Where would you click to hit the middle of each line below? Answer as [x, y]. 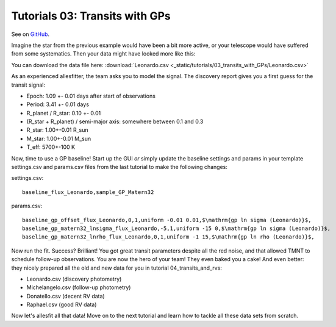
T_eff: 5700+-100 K [51, 147]
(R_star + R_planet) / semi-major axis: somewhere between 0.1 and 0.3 [115, 121]
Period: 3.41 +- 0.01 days [58, 104]
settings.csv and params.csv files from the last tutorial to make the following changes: [120, 167]
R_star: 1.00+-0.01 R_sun [57, 130]
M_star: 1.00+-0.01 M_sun [59, 138]
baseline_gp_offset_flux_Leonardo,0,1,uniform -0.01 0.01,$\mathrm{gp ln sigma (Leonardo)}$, [167, 220]
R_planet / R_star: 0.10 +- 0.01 [64, 113]
